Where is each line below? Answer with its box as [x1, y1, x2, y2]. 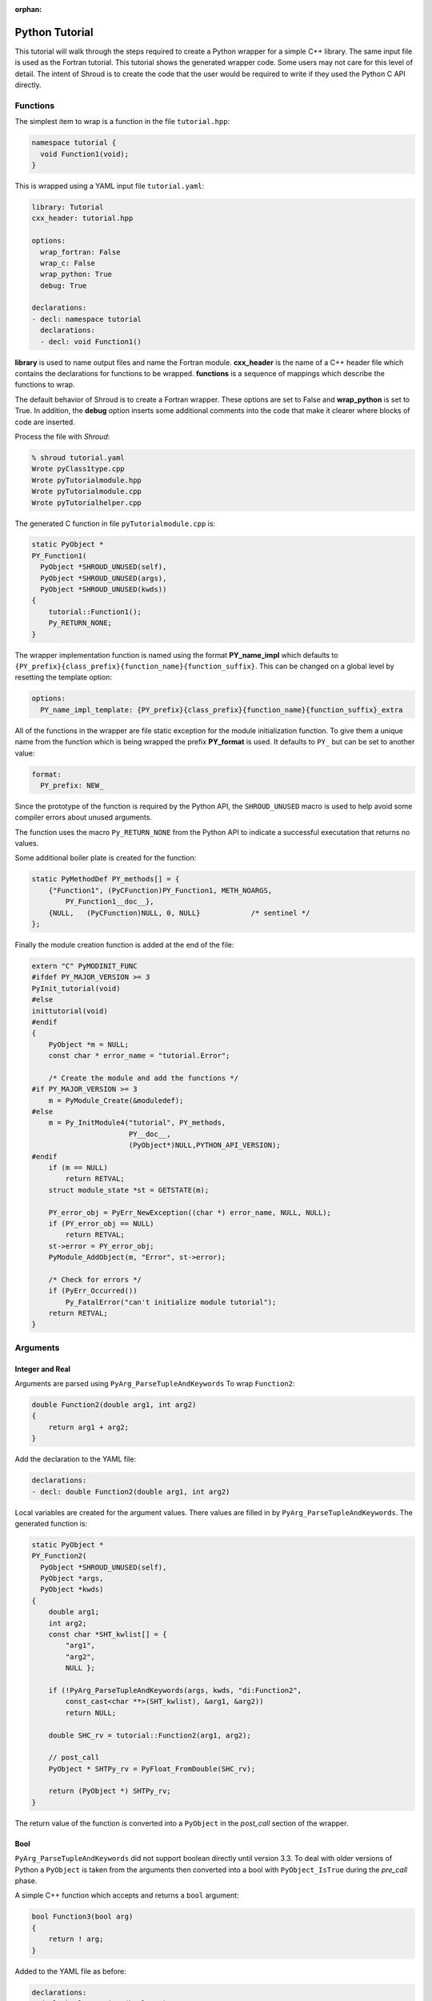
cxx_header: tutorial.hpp [31, 214, 134, 223]
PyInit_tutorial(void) [31, 984, 121, 992]
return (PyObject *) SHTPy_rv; [48, 1786, 171, 1796]
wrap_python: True [40, 270, 112, 279]
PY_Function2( [31, 1551, 87, 1561]
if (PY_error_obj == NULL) [48, 1219, 155, 1228]
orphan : [14, 5, 42, 14]
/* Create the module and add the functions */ [48, 1073, 239, 1082]
